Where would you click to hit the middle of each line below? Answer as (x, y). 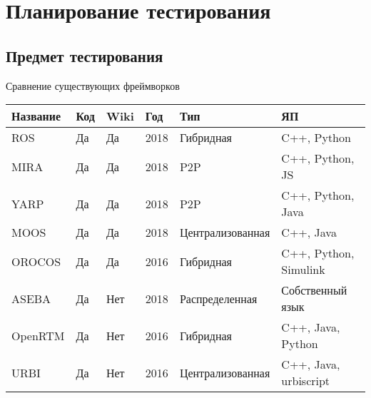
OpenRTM (38, 335)
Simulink (303, 270)
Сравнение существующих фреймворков (93, 85)
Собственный (314, 290)
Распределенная (218, 298)
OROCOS (36, 261)
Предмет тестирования (85, 55)
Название (36, 116)
